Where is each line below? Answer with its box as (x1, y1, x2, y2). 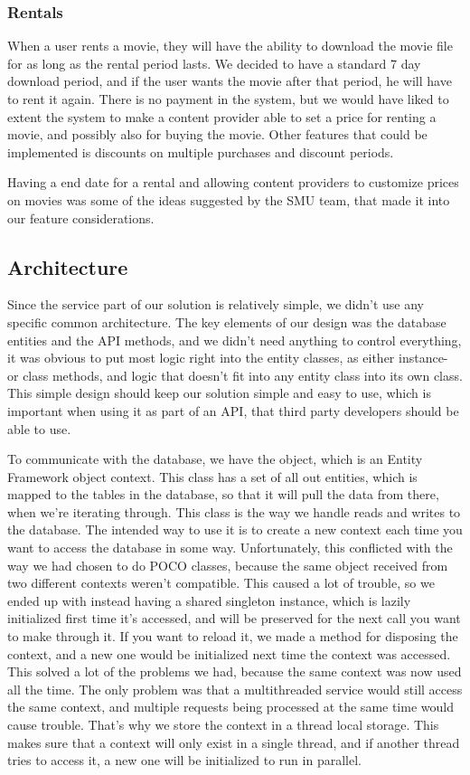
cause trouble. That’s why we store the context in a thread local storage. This (7, 715, 439, 734)
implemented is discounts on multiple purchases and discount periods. (7, 142, 394, 161)
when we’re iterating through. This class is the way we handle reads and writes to (7, 502, 461, 521)
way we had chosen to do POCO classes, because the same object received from (7, 555, 448, 574)
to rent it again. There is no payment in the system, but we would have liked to (7, 90, 449, 108)
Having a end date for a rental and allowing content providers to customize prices (7, 173, 459, 192)
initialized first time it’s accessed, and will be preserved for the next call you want (7, 609, 461, 628)
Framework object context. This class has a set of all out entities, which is (7, 467, 418, 486)
